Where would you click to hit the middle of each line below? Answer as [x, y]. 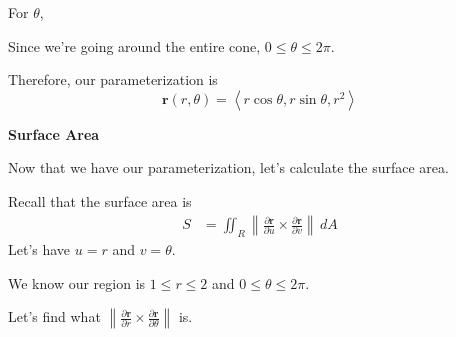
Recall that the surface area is [100, 200]
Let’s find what [54, 316]
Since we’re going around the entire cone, [134, 45]
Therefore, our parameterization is [113, 79]
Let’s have [39, 248]
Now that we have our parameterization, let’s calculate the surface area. [228, 167]
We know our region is [77, 282]
